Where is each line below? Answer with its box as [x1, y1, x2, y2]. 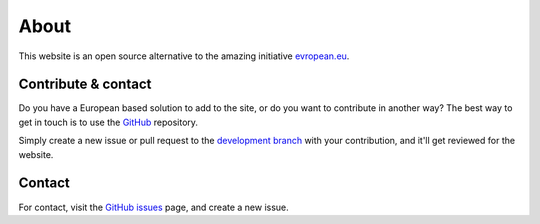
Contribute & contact [18, 76, 152, 93]
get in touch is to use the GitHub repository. [18, 116, 199, 128]
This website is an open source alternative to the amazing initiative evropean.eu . [18, 50, 350, 62]
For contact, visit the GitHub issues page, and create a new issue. [18, 201, 289, 213]
